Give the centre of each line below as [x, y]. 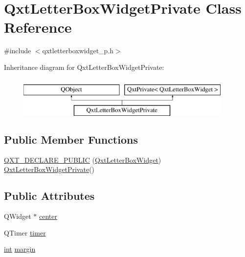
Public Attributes [49, 196]
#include [18, 51]
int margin [20, 249]
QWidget [18, 216]
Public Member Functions [71, 139]
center [48, 216]
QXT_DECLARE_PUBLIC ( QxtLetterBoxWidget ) [83, 160]
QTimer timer [25, 232]
